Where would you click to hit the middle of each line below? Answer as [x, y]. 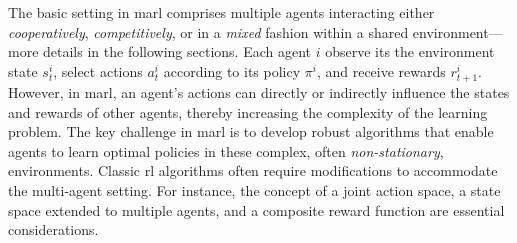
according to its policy [232, 70]
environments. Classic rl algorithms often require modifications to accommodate [253, 170]
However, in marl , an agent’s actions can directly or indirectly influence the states [259, 91]
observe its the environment [410, 51]
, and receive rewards [381, 70]
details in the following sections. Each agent [177, 51]
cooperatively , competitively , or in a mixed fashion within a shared [208, 31]
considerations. [53, 229]
